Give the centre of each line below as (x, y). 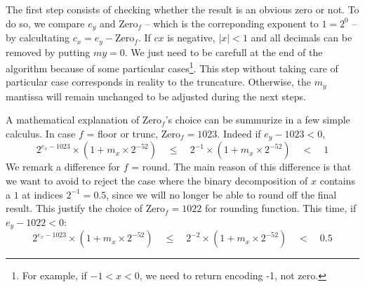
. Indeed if (239, 133)
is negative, (191, 38)
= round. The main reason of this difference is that (241, 167)
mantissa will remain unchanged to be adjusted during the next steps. (156, 96)
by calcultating (38, 38)
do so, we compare (45, 23)
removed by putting (48, 52)
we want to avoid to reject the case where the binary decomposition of (157, 181)
